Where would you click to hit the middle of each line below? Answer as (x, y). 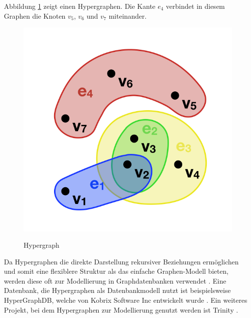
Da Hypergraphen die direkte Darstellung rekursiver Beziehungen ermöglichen (121, 261)
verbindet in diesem (195, 6)
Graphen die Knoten (35, 15)
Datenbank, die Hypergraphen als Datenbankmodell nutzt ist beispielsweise (117, 290)
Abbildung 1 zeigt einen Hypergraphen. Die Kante (80, 6)
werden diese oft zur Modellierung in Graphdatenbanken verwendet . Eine (115, 280)
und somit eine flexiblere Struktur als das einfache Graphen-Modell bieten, (116, 271)
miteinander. (128, 15)
